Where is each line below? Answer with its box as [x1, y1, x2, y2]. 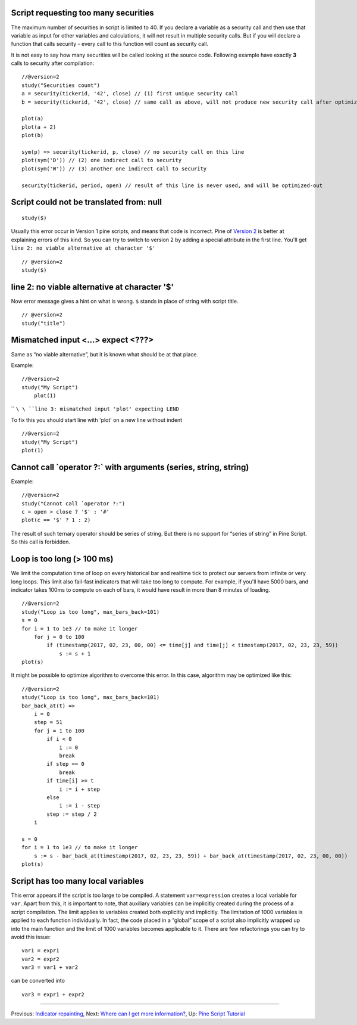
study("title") [21, 319, 66, 327]
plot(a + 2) [21, 123, 57, 131]
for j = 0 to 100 [33, 633, 84, 640]
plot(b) [21, 132, 44, 139]
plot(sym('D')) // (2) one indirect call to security [21, 157, 181, 164]
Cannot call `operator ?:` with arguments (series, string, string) [11, 462, 249, 472]
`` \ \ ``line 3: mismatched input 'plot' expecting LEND [11, 405, 180, 412]
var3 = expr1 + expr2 [21, 991, 84, 998]
